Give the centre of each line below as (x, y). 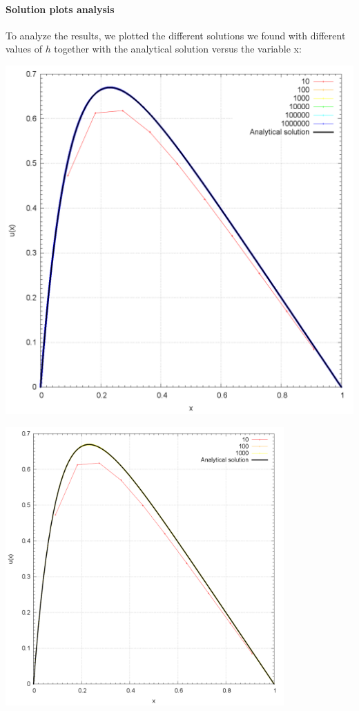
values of (24, 49)
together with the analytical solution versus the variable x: (178, 49)
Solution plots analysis (60, 9)
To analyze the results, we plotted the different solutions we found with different (176, 35)
